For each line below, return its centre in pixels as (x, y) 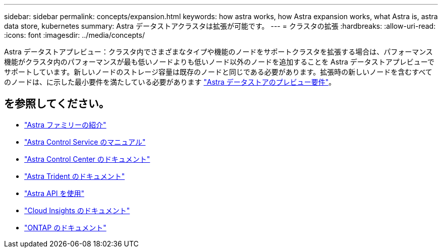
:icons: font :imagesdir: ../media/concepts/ (74, 35)
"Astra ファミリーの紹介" (65, 124)
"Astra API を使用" (54, 193)
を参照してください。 (57, 104)
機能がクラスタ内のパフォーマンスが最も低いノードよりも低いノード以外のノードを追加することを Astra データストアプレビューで (219, 62)
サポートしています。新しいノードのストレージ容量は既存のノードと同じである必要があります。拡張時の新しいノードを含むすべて (218, 72)
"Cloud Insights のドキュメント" (77, 210)
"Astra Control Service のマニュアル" (85, 142)
